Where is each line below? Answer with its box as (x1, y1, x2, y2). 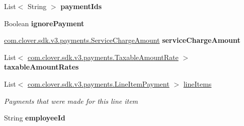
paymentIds (60, 1, 102, 11)
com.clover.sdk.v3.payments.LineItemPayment (27, 78, 170, 89)
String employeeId (4, 112, 65, 123)
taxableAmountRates (4, 61, 79, 72)
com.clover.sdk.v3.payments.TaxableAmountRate (27, 51, 179, 62)
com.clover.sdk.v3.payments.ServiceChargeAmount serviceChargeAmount (4, 35, 240, 45)
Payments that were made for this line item (4, 95, 138, 106)
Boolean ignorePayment (4, 18, 85, 28)
